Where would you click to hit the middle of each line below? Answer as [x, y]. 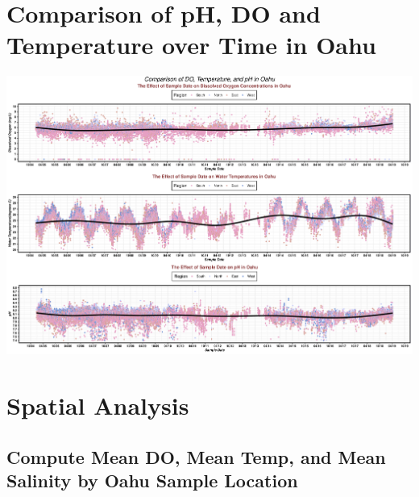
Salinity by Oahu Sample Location [152, 480]
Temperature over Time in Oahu [191, 45]
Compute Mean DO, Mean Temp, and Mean [196, 456]
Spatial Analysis [98, 405]
